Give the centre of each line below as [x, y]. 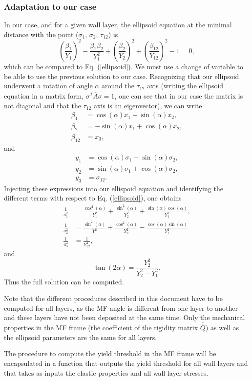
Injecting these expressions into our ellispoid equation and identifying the [114, 188]
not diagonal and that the [42, 105]
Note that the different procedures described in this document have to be [113, 298]
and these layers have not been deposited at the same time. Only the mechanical [125, 317]
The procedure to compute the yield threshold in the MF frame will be [110, 353]
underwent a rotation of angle [48, 86]
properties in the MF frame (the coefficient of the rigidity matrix [101, 328]
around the [118, 86]
